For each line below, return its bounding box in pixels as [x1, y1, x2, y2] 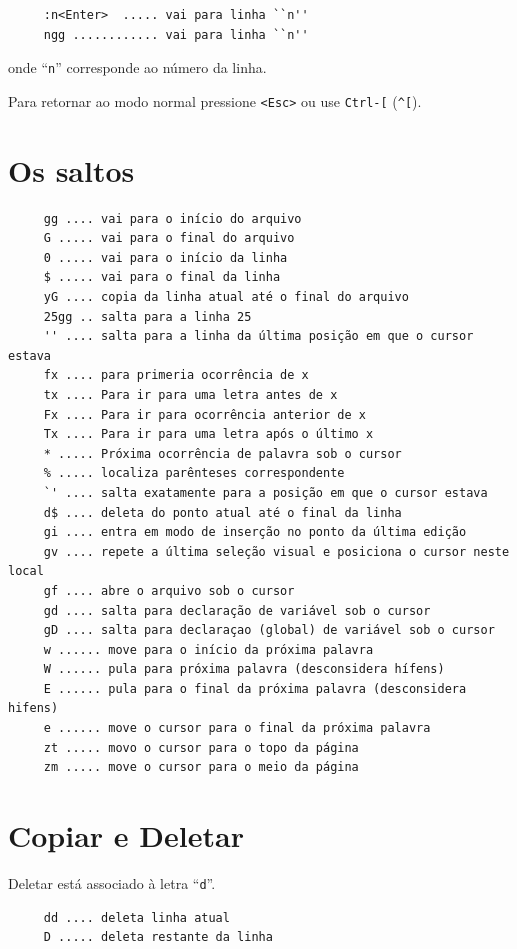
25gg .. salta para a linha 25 [43, 309, 252, 324]
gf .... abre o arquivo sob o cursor [43, 583, 295, 598]
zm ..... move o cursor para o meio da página [43, 760, 359, 775]
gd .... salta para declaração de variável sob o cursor [43, 603, 431, 618]
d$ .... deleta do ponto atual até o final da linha [43, 505, 402, 520]
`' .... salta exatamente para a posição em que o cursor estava [43, 485, 488, 500]
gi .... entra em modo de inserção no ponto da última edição [43, 525, 467, 540]
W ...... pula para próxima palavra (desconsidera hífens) [43, 662, 445, 677]
